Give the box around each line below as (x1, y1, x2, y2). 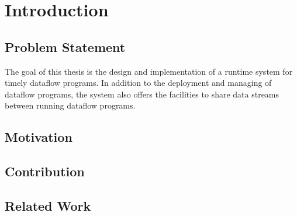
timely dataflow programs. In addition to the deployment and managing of (5, 76, 272, 89)
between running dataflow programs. (5, 99, 136, 112)
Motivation (5, 128, 72, 146)
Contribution (5, 162, 85, 180)
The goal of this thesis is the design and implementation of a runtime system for (5, 65, 293, 77)
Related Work (5, 196, 91, 214)
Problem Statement (5, 37, 126, 55)
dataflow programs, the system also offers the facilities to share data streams (5, 88, 279, 100)
